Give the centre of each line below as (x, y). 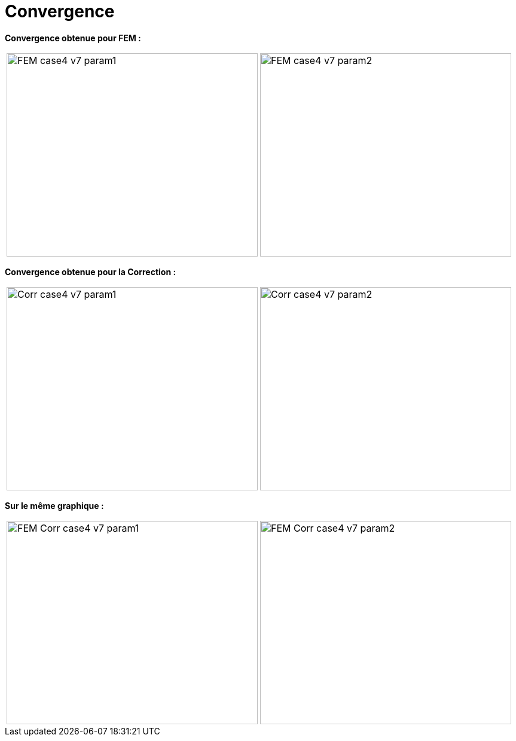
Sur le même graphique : (54, 505)
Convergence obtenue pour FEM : (73, 38)
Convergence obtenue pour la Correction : (91, 272)
